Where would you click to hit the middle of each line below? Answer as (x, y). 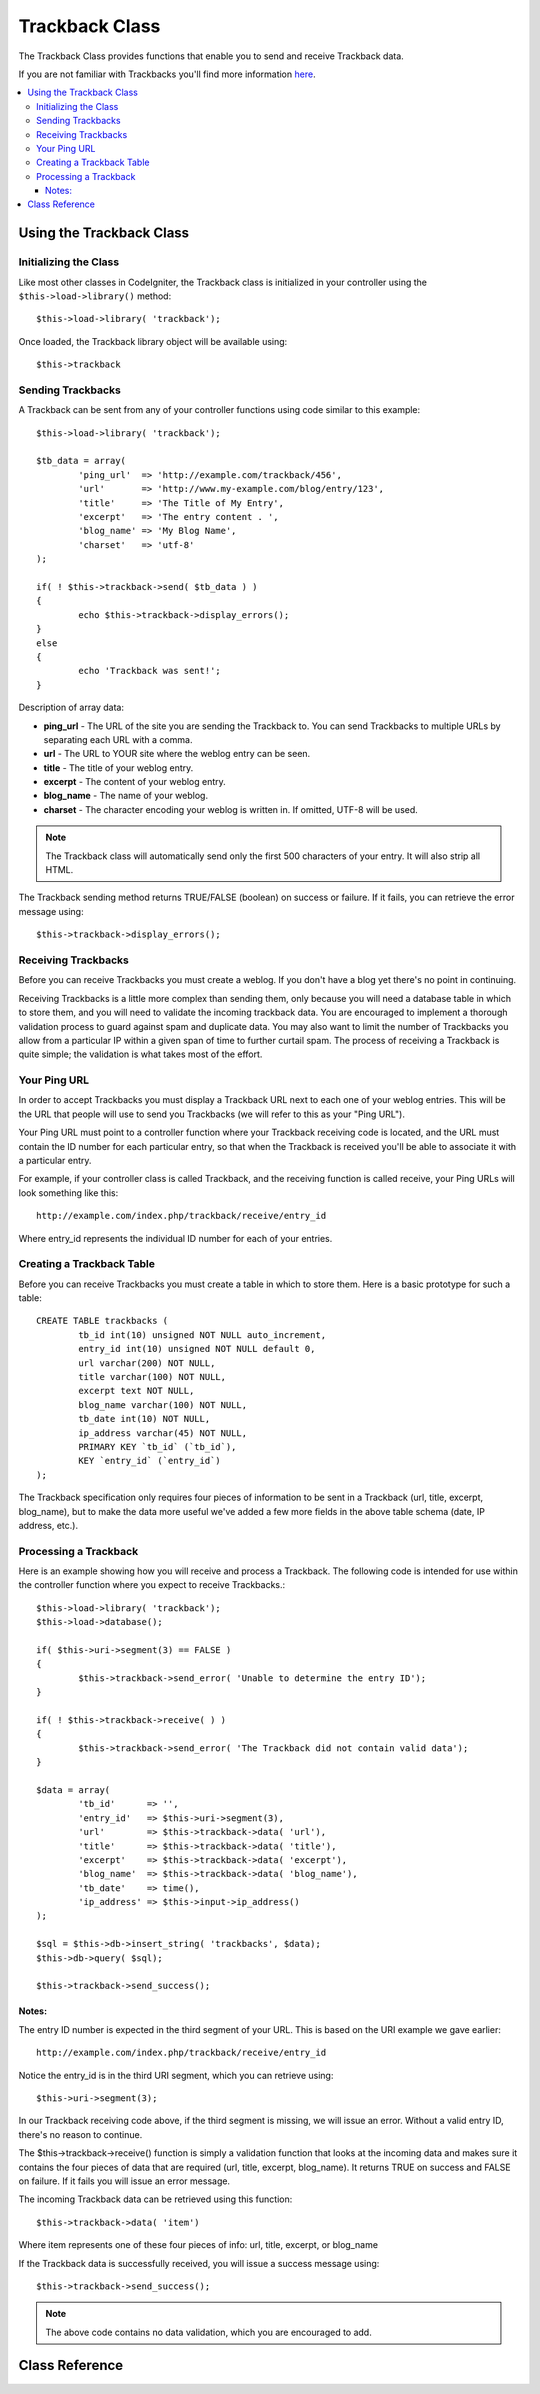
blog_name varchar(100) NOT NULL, (163, 1404)
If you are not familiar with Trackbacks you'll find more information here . (167, 74)
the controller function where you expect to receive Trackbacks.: (152, 1585)
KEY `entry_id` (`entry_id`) (150, 1461)
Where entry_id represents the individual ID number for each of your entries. (175, 1238)
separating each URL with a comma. (118, 739)
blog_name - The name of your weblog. (126, 796)
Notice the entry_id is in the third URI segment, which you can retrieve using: (176, 2075)
